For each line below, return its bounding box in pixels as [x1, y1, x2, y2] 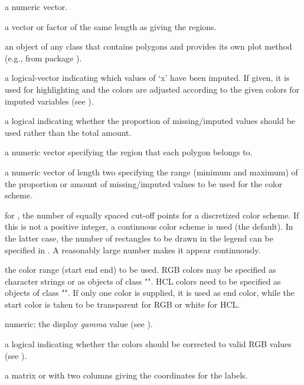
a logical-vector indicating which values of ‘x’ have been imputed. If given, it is [5, 71, 290, 84]
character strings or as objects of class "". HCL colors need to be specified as [5, 275, 281, 287]
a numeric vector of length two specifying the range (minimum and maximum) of [5, 165, 298, 178]
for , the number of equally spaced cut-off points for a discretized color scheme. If [5, 208, 299, 221]
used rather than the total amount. [5, 126, 132, 138]
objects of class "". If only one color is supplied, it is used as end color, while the [5, 286, 295, 299]
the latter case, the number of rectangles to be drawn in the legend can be [5, 231, 273, 244]
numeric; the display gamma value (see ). [5, 318, 153, 330]
